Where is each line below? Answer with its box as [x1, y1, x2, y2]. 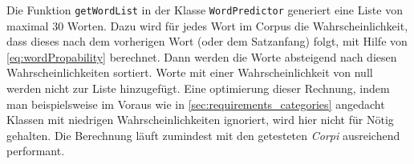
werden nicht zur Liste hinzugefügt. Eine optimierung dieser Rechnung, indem [6, 80, 390, 97]
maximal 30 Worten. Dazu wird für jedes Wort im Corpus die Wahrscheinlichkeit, [6, 17, 408, 34]
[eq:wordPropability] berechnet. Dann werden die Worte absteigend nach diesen [6, 48, 397, 65]
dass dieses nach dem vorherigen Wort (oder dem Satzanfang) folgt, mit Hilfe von [6, 33, 408, 50]
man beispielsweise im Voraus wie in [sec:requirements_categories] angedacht [6, 95, 385, 112]
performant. [6, 142, 65, 159]
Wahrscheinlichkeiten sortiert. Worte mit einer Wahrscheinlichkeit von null [6, 64, 373, 81]
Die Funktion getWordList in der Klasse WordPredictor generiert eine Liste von [6, 2, 403, 18]
